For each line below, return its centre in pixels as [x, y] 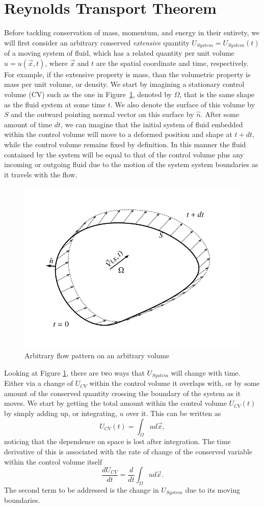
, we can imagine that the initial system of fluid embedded [152, 124]
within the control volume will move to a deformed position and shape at [118, 134]
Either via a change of [39, 383]
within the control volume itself [53, 461]
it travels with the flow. [41, 174]
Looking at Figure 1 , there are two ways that [74, 372]
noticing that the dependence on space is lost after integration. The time [117, 441]
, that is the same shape [217, 94]
